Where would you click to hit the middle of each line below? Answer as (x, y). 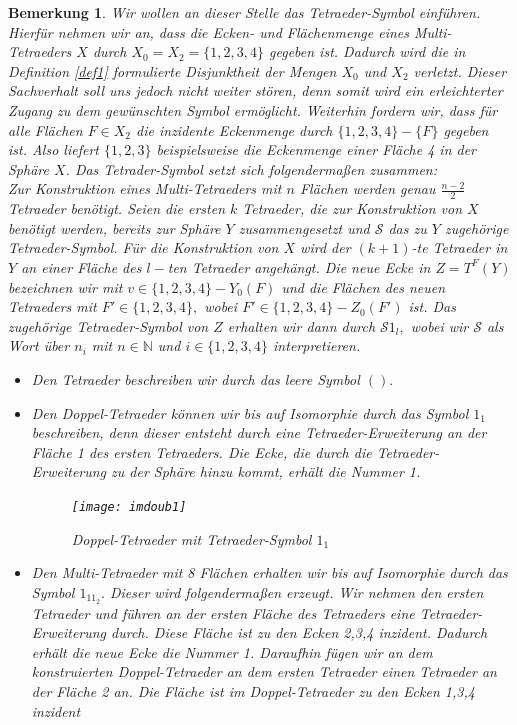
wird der (325, 247)
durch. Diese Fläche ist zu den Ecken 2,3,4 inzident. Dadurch (299, 632)
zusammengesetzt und (304, 227)
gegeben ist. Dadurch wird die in (367, 51)
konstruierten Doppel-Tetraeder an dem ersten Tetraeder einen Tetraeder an (264, 671)
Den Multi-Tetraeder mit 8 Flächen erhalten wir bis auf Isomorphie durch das (269, 572)
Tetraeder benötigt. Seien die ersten (117, 208)
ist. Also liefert (53, 149)
